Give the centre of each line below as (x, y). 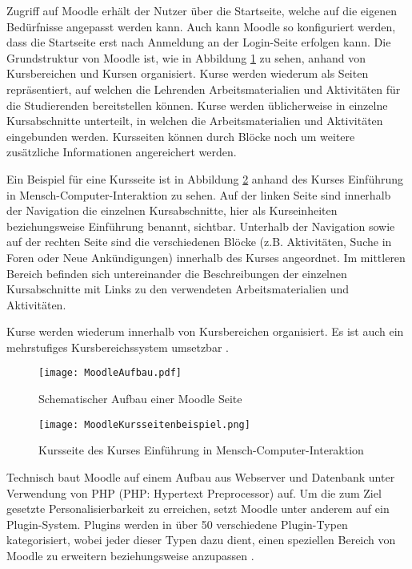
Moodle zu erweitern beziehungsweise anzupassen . (130, 555)
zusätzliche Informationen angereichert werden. (122, 152)
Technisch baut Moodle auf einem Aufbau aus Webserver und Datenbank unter (201, 476)
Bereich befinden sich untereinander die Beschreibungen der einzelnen (177, 273)
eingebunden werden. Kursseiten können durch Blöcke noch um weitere (181, 136)
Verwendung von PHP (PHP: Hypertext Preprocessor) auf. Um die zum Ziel (194, 492)
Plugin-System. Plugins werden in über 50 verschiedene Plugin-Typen (177, 524)
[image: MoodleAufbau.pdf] (110, 373)
